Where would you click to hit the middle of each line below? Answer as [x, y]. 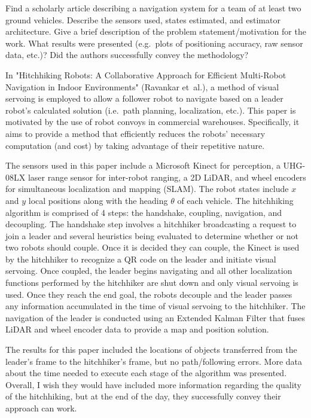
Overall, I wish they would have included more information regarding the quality [153, 384]
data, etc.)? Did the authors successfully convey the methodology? [127, 55]
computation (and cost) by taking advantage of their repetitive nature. [135, 145]
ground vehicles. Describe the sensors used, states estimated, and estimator [143, 19]
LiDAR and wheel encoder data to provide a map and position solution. [137, 329]
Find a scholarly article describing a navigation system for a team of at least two [153, 8]
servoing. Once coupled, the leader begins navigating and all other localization [149, 271]
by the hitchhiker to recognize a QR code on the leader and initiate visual [141, 259]
